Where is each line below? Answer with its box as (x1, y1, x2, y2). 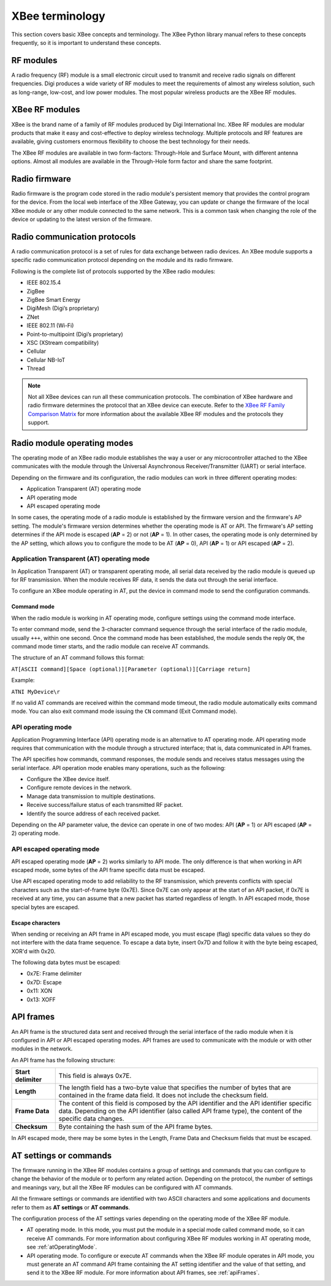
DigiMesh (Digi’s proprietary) (26, 304, 99, 312)
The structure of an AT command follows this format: (11, 654, 145, 661)
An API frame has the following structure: (11, 1056, 116, 1064)
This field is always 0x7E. (58, 1071, 132, 1080)
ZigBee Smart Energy (26, 296, 81, 304)
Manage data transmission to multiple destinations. (26, 792, 156, 800)
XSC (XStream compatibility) (26, 339, 99, 346)
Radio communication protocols (11, 231, 136, 242)
